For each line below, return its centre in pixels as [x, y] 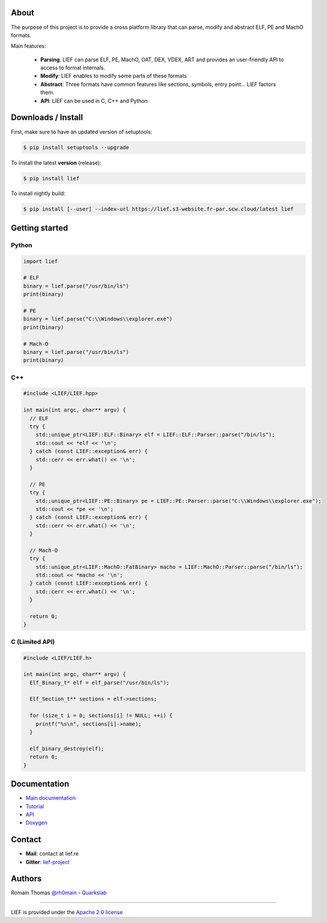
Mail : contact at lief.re [52, 854]
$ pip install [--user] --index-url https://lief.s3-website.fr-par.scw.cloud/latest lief [158, 209]
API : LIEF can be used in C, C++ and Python [94, 101]
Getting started [39, 228]
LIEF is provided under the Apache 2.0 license [67, 912]
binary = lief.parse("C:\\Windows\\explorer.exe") [98, 319]
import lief [41, 261]
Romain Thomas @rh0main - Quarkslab [59, 893]
